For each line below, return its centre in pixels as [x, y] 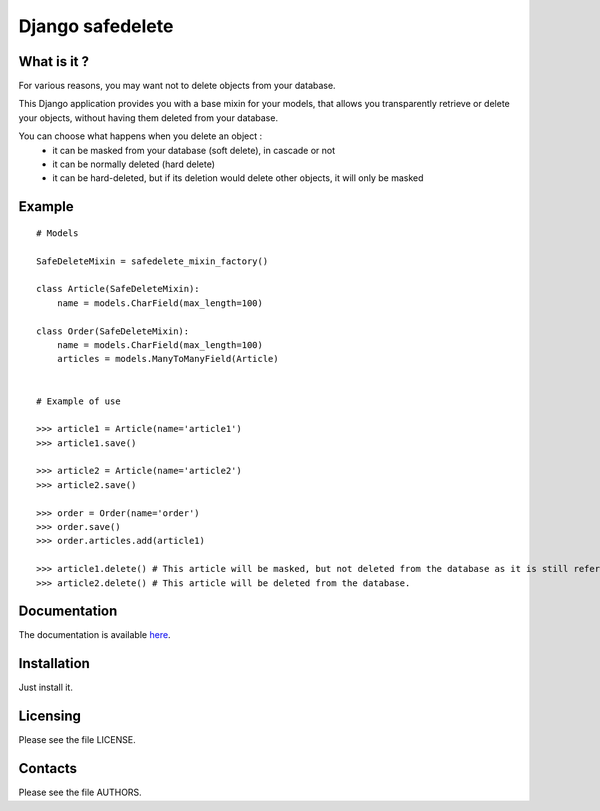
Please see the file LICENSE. [77, 740]
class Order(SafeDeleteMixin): [113, 331]
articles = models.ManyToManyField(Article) [167, 359]
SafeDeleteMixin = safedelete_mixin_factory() [152, 261]
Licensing [50, 716]
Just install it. [46, 687]
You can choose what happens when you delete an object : [140, 136]
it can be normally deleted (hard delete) [133, 164]
